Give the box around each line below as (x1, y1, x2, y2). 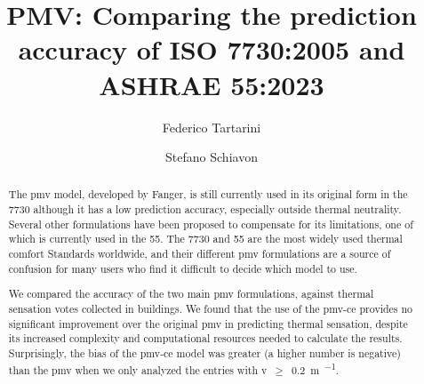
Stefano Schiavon (165, 148, 258, 166)
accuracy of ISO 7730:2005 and (18, 31, 405, 68)
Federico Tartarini (162, 117, 261, 136)
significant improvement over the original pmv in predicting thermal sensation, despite (8, 316, 408, 331)
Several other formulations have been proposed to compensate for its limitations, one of (8, 216, 413, 231)
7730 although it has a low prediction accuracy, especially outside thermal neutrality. (8, 202, 402, 217)
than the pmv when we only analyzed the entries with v (8, 362, 268, 377)
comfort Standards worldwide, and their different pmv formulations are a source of (8, 246, 391, 261)
